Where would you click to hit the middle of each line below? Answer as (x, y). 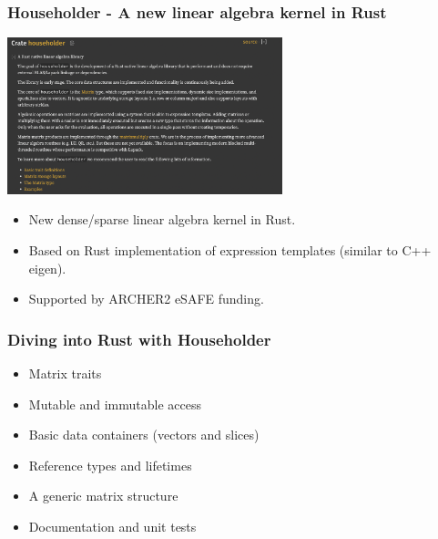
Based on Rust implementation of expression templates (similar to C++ (230, 249)
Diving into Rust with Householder (139, 339)
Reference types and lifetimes (110, 465)
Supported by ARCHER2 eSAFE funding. (146, 299)
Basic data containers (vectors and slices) (144, 435)
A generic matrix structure (103, 496)
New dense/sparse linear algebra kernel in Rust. (162, 219)
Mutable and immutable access (115, 404)
